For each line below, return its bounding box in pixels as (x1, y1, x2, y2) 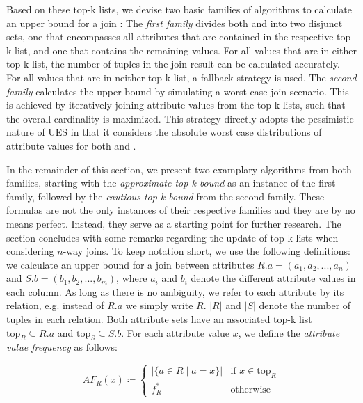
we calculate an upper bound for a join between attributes (6, 257, 255, 271)
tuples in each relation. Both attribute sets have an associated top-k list (6, 312, 312, 326)
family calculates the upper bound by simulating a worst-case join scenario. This (6, 84, 349, 98)
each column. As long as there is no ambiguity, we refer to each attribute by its (6, 284, 344, 299)
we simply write (125, 298, 193, 313)
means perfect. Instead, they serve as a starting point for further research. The (6, 216, 341, 230)
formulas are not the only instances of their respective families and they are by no (6, 203, 355, 217)
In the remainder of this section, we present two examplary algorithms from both (6, 161, 352, 176)
